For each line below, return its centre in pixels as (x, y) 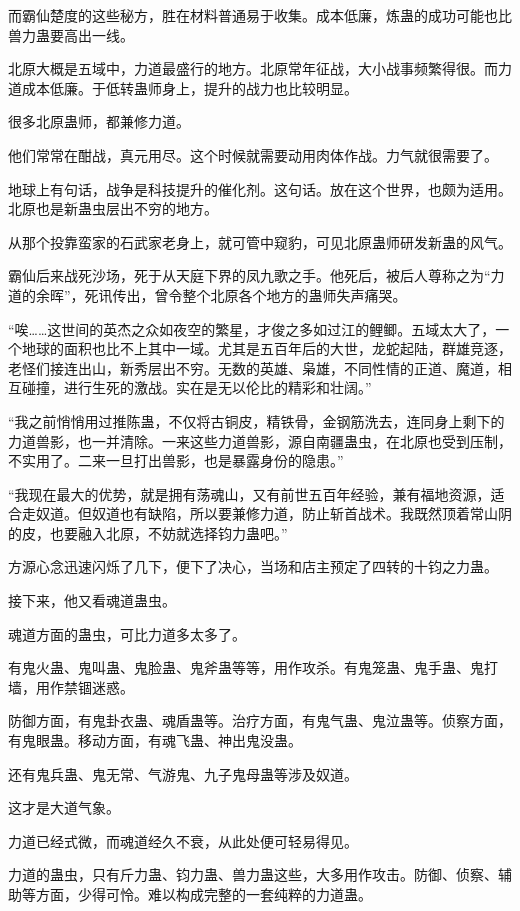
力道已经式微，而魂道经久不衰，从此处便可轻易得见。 (183, 840)
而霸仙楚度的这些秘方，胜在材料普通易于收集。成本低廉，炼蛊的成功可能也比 (260, 15)
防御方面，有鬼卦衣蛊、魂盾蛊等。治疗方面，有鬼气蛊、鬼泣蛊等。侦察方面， (260, 720)
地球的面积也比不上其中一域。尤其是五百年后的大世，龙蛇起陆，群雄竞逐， (266, 348)
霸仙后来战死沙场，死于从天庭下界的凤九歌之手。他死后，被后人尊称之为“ (249, 275)
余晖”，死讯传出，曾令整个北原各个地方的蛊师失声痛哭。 (221, 294)
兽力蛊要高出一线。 (71, 34)
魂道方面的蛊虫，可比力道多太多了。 (127, 633)
